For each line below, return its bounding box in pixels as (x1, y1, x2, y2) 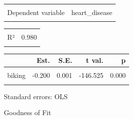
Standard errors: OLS (4, 91, 68, 101)
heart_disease (71, 7, 113, 17)
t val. (86, 55, 103, 65)
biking (7, 70, 26, 80)
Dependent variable (7, 7, 65, 17)
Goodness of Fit (4, 107, 51, 118)
